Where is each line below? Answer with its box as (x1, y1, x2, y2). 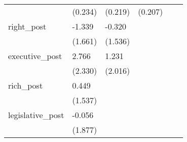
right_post (8, 20, 47, 32)
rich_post (8, 79, 43, 91)
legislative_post (8, 109, 64, 121)
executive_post (8, 50, 62, 62)
